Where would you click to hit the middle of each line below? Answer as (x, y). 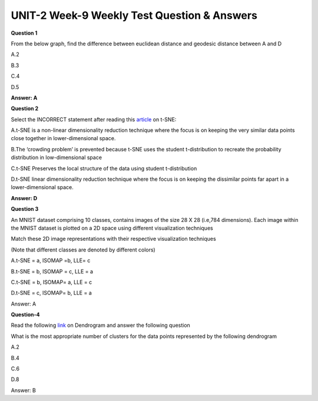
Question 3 (25, 209)
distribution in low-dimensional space (57, 158)
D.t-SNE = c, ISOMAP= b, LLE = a (52, 293)
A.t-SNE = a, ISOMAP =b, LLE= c (51, 261)
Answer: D (24, 198)
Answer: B (24, 390)
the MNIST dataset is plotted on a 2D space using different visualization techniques (112, 228)
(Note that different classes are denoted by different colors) (83, 250)
